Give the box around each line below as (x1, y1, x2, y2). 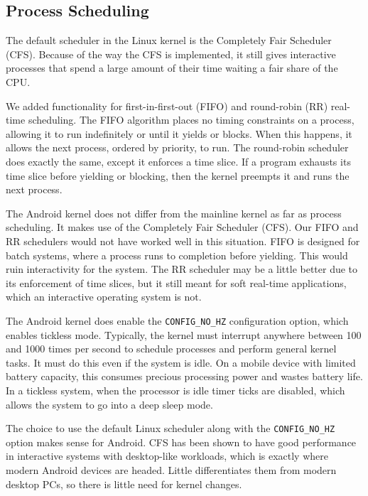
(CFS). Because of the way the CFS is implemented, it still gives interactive (6, 46, 336, 61)
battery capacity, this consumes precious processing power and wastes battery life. (6, 369, 363, 384)
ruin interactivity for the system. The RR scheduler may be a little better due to (6, 262, 358, 276)
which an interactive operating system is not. (6, 289, 202, 304)
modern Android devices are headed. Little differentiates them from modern (6, 462, 337, 477)
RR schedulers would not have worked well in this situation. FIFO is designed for (6, 233, 360, 248)
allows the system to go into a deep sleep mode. (6, 397, 213, 411)
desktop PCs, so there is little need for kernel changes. (6, 476, 242, 491)
